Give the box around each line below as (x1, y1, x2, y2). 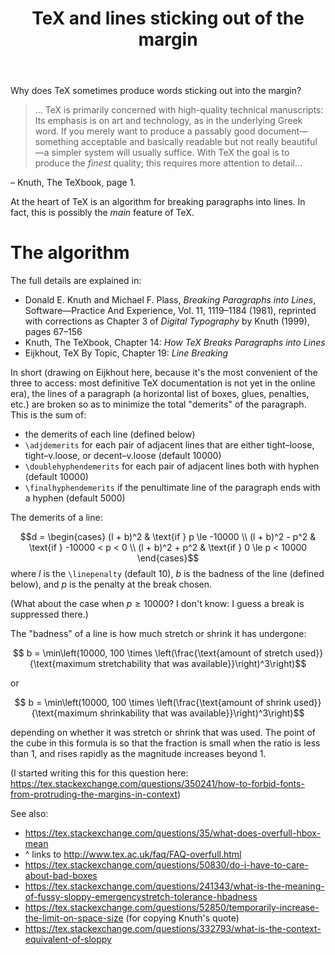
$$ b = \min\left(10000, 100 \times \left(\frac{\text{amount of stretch (12, 647, 293, 659)
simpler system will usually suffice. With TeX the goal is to (51, 147, 290, 159)
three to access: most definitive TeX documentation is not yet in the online (10, 377, 316, 389)
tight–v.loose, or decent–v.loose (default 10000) (24, 450, 222, 462)
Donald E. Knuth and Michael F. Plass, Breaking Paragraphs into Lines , (24, 294, 317, 306)
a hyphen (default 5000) (24, 492, 126, 504)
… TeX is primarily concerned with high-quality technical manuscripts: (34, 104, 324, 116)
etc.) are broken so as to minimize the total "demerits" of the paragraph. (10, 398, 307, 411)
